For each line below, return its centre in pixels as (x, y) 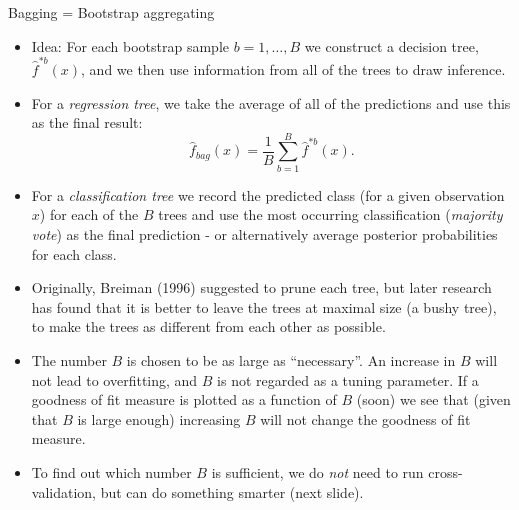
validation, (63, 491)
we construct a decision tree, (391, 45)
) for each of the (89, 214)
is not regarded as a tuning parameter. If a (348, 379)
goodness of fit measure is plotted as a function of (184, 399)
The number (69, 359)
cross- (445, 471)
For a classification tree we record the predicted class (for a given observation (268, 194)
